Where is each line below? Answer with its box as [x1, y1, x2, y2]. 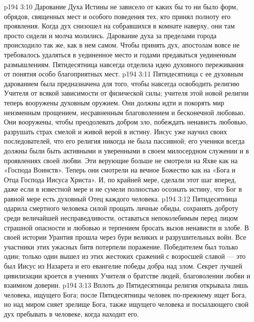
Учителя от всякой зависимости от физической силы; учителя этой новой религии [4, 88, 249, 98]
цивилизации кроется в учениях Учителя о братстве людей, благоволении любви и [4, 270, 251, 280]
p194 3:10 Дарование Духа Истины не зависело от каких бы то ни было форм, [4, 1, 238, 11]
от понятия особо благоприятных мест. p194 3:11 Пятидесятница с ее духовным [4, 69, 243, 79]
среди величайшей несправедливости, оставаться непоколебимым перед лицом [4, 213, 238, 223]
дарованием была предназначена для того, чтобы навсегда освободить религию [4, 78, 239, 88]
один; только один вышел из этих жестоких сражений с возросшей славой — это [4, 251, 246, 261]
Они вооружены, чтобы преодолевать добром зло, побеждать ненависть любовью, [4, 117, 248, 127]
